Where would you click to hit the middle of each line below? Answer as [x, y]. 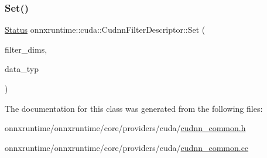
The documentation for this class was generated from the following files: [134, 108]
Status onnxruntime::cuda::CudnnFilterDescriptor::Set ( [105, 30]
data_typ [22, 69]
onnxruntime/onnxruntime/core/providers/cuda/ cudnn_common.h [125, 128]
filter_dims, [26, 49]
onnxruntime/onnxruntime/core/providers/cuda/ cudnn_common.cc [127, 147]
